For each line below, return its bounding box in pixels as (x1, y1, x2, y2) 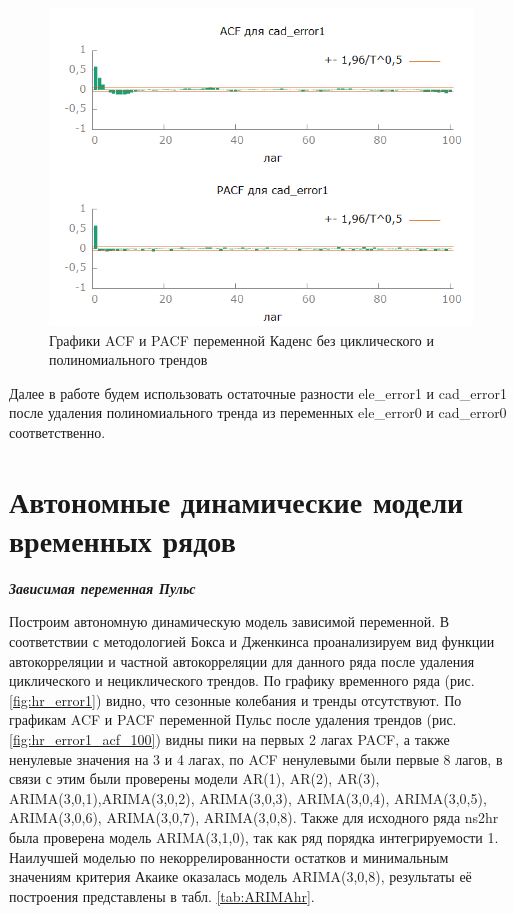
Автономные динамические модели (9, 480, 464, 521)
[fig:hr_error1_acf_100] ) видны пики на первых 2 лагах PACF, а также (9, 729, 450, 750)
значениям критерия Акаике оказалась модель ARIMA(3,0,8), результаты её (9, 866, 472, 887)
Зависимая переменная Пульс (9, 577, 196, 598)
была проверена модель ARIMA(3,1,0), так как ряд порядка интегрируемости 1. (9, 827, 499, 847)
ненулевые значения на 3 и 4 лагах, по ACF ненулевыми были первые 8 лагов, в (9, 748, 503, 769)
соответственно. (9, 421, 106, 442)
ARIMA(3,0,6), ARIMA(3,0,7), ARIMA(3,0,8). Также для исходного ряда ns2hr (9, 807, 499, 828)
